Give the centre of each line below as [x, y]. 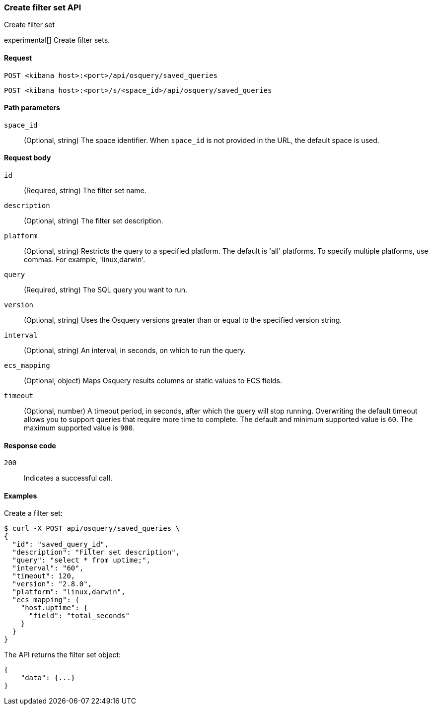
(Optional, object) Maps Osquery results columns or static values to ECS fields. [153, 381]
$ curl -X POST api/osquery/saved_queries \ [92, 529]
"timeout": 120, [44, 576]
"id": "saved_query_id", [60, 544]
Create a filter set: [33, 513]
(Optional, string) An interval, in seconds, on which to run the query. [135, 351]
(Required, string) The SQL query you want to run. [106, 290]
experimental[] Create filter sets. [57, 40]
